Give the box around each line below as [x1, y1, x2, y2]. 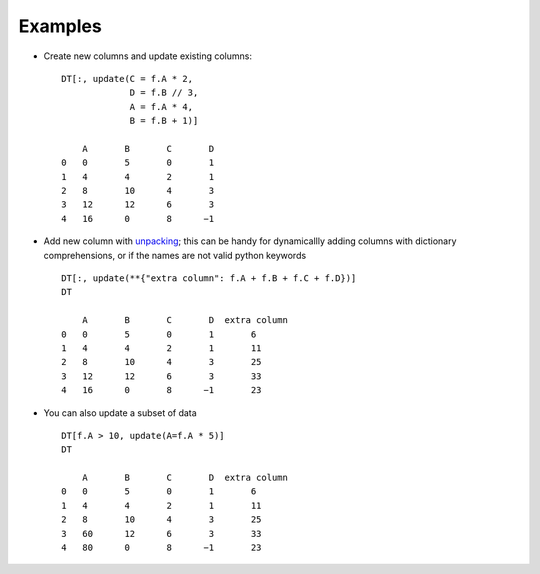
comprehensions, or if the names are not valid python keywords [43, 249, 307, 261]
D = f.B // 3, [129, 87, 199, 99]
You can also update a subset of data [43, 406, 197, 419]
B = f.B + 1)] [129, 115, 199, 127]
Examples [18, 15, 102, 37]
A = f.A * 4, [129, 101, 194, 112]
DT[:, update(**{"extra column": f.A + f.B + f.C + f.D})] [61, 273, 357, 284]
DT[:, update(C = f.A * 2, [61, 73, 194, 84]
